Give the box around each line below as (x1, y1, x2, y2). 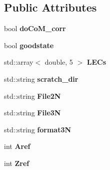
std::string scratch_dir (4, 73, 78, 84)
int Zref (4, 157, 29, 168)
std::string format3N (4, 124, 71, 134)
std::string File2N (4, 90, 61, 101)
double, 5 (44, 57, 73, 67)
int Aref (4, 141, 30, 151)
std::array (4, 57, 33, 67)
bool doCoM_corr (4, 23, 66, 34)
